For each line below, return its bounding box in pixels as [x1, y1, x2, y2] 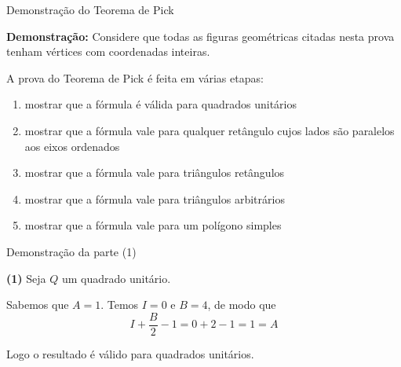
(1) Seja [6, 270, 46, 286]
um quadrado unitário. [61, 270, 171, 286]
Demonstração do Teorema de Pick [6, 2, 174, 17]
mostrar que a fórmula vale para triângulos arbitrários [24, 190, 285, 207]
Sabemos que [6, 296, 69, 313]
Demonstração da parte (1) [6, 243, 137, 259]
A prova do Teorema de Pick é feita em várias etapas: [6, 69, 264, 86]
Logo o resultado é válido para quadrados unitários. [6, 345, 254, 361]
